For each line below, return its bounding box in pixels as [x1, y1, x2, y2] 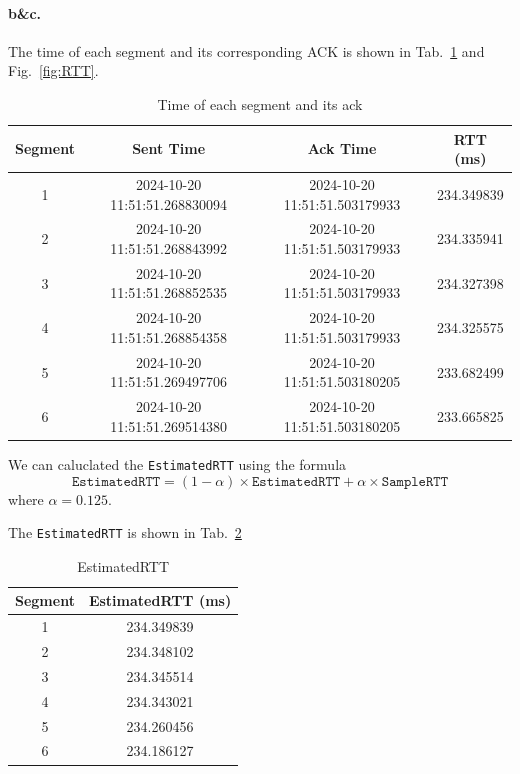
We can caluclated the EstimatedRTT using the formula [8, 453, 347, 474]
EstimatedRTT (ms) [88, 590, 232, 611]
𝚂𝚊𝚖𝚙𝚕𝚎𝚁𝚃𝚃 [381, 474, 448, 489]
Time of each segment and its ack [157, 93, 363, 114]
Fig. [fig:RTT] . [8, 60, 99, 81]
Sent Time [132, 138, 206, 159]
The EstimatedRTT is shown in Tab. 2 [8, 522, 242, 543]
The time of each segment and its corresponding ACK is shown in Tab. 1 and [8, 40, 485, 61]
